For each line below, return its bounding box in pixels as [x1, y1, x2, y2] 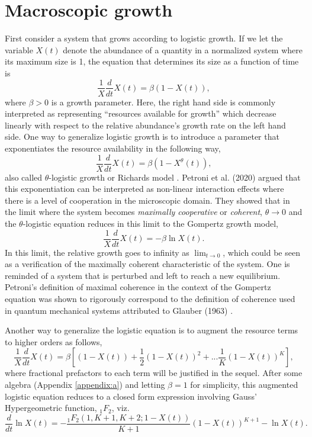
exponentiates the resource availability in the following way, [5, 142, 221, 154]
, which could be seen [223, 246, 300, 258]
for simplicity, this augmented [190, 378, 298, 390]
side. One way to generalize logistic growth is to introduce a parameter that [5, 130, 279, 143]
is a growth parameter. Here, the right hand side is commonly [51, 95, 276, 108]
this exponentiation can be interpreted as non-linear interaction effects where [5, 182, 284, 195]
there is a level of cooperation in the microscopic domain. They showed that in [5, 194, 290, 206]
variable [5, 43, 33, 56]
